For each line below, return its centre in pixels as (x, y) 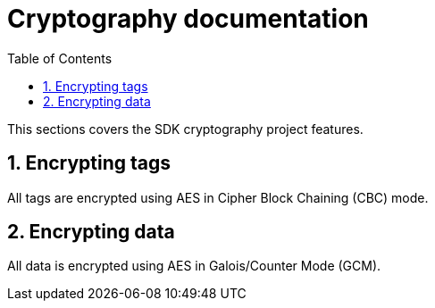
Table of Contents (60, 58)
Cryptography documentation (188, 19)
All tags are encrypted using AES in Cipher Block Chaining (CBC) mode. (218, 197)
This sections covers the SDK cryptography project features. (185, 129)
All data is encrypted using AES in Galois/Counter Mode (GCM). (194, 266)
